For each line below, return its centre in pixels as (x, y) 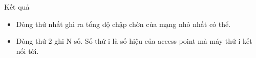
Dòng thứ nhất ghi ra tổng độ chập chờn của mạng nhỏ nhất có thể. (123, 24)
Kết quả (17, 7)
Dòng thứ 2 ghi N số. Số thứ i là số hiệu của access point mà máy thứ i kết (134, 41)
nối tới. (27, 51)
